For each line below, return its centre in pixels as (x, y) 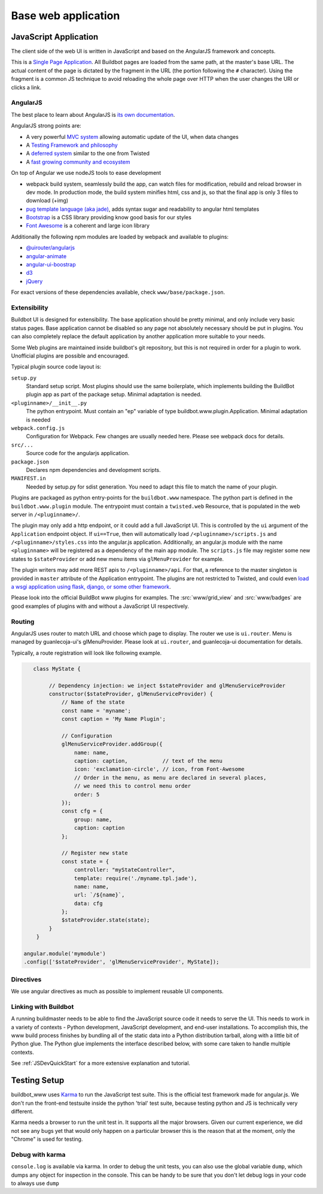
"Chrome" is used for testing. (47, 1139)
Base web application (65, 16)
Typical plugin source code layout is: (56, 367)
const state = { (85, 861)
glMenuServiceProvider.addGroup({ (112, 744)
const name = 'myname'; (96, 710)
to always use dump (35, 1183)
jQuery (34, 281)
